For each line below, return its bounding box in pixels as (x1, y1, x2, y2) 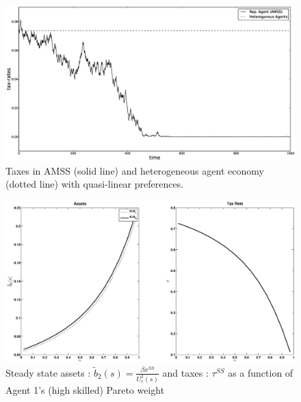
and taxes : (162, 365, 209, 379)
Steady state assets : (5, 365, 91, 379)
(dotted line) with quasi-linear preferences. (5, 177, 184, 191)
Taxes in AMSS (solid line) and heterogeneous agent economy (5, 163, 264, 177)
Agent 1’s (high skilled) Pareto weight (5, 382, 165, 397)
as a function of (228, 365, 293, 379)
